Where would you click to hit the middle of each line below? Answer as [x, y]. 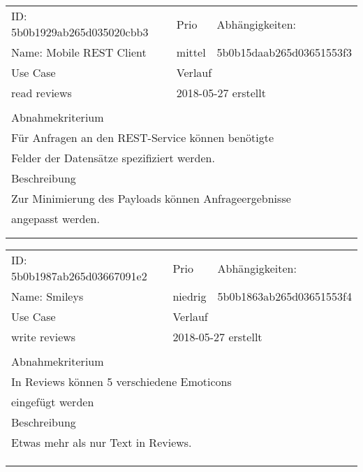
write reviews [44, 337]
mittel [191, 52]
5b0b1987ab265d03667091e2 [79, 276]
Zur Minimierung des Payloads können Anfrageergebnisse [151, 198]
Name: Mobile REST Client [79, 52]
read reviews [42, 93]
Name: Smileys [47, 296]
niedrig [190, 296]
